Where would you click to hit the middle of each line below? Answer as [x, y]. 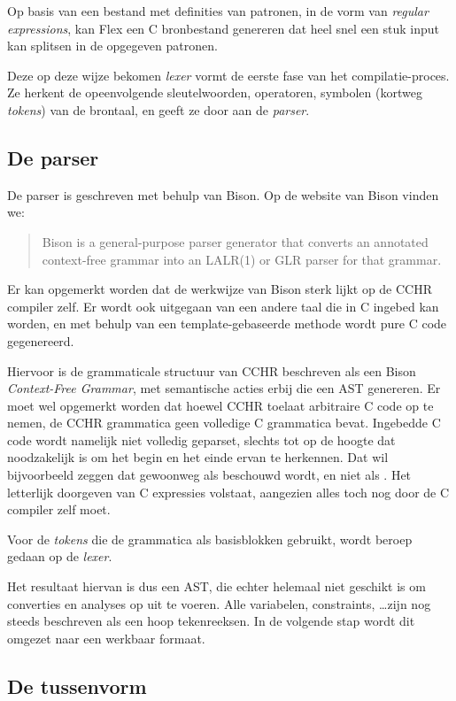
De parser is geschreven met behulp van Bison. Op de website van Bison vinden [223, 194]
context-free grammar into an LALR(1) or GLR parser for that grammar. [242, 259]
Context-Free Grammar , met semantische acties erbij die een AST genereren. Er [224, 388]
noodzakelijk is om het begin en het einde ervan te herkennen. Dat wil [198, 457]
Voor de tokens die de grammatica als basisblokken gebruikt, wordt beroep [210, 539]
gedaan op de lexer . [60, 556]
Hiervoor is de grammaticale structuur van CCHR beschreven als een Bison [212, 370]
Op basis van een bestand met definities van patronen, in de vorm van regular [218, 11]
